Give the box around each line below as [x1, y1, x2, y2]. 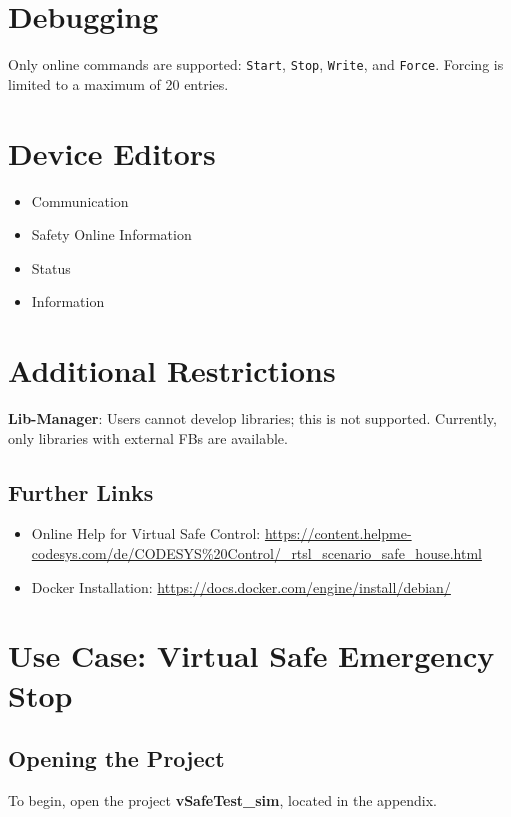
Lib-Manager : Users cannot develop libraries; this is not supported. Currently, [8, 408, 497, 428]
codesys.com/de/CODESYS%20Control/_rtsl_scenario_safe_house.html [31, 542, 482, 563]
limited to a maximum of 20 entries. [8, 73, 229, 94]
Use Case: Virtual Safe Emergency [8, 635, 495, 676]
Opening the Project [8, 743, 225, 774]
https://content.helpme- [264, 523, 412, 544]
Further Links [8, 476, 154, 507]
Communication [31, 190, 129, 211]
